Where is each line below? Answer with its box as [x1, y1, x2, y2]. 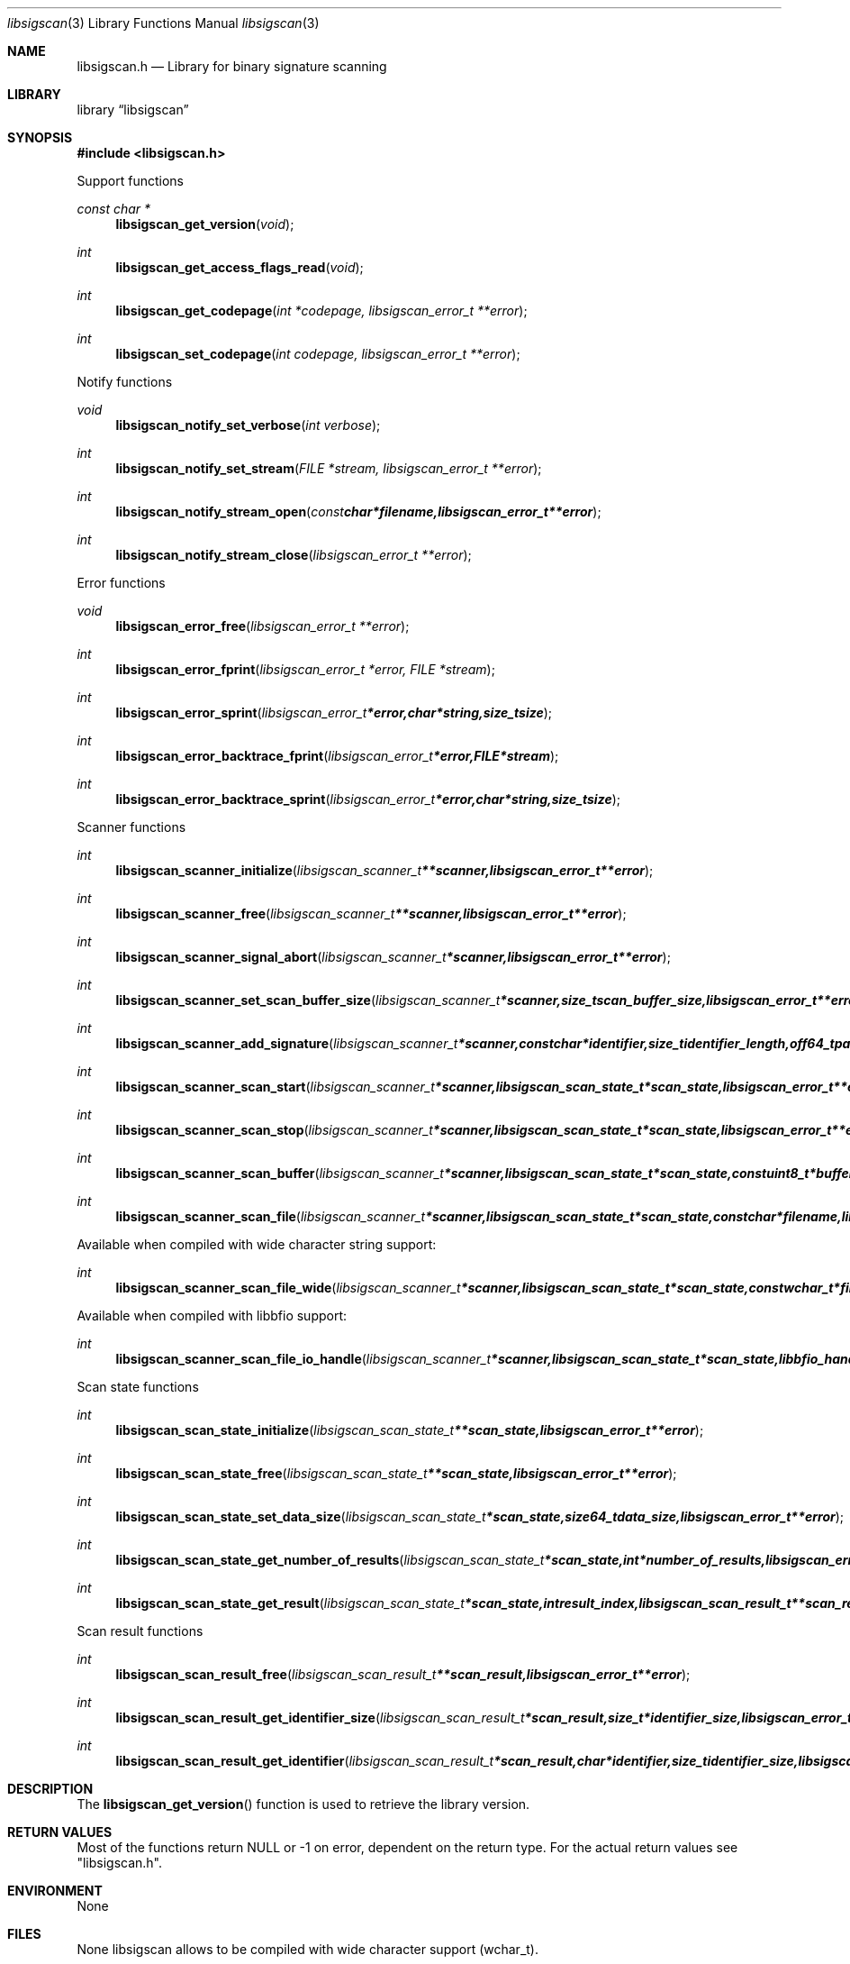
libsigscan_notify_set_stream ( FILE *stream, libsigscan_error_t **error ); [115, 461, 542, 476]
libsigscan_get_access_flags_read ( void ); [115, 260, 364, 275]
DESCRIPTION [7, 1781, 94, 1796]
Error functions [77, 575, 166, 590]
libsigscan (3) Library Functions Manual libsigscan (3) [7, 15, 320, 31]
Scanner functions [77, 819, 186, 835]
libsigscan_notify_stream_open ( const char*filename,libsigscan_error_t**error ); [115, 504, 601, 519]
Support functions [77, 173, 184, 188]
